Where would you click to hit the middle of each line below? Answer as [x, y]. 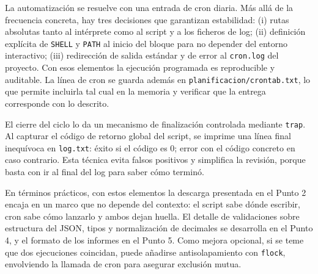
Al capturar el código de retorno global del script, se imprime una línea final [148, 136]
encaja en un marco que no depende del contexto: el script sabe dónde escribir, [153, 204]
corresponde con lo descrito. [57, 103]
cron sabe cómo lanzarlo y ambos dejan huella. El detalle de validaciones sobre [152, 216]
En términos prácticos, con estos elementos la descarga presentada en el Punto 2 [156, 192]
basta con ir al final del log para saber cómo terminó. [105, 172]
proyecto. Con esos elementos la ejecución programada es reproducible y [140, 67]
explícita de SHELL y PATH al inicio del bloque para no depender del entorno [146, 43]
